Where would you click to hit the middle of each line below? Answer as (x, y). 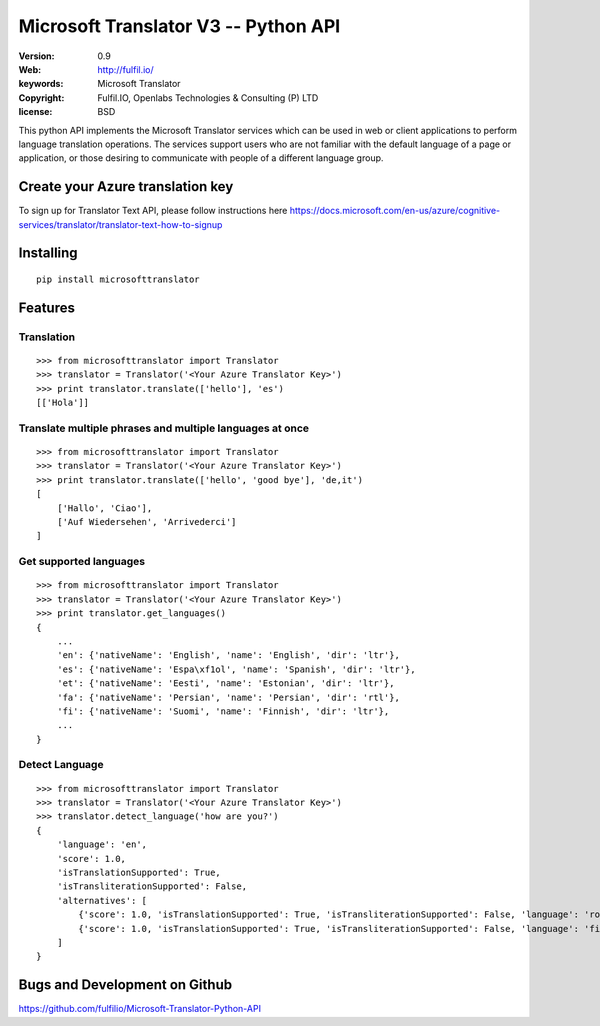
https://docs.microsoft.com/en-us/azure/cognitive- (395, 211)
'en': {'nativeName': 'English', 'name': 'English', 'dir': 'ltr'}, (228, 655)
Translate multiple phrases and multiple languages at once (164, 428)
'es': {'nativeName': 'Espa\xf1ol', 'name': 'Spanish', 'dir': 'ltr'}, (236, 669)
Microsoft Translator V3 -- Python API (179, 26)
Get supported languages (82, 562)
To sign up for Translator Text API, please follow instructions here (153, 211)
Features (46, 307)
